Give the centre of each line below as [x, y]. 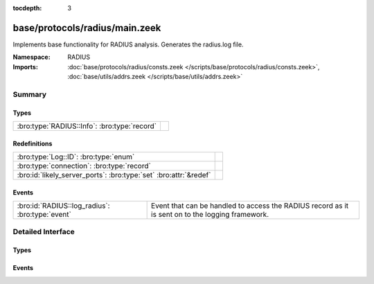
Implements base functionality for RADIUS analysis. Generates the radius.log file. [128, 44]
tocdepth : [27, 8]
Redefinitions [33, 143]
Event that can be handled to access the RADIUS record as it [250, 206]
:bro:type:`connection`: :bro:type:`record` [84, 166]
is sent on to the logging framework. [210, 215]
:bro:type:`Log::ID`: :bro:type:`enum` [76, 157]
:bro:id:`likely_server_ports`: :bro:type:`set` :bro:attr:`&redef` [114, 175]
